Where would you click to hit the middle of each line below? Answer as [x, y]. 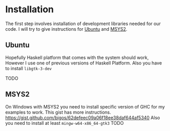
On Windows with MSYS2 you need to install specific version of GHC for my [85, 106]
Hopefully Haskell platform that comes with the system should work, [77, 57]
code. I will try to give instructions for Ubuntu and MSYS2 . [66, 29]
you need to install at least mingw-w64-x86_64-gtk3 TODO [65, 123]
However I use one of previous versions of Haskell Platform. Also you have [84, 63]
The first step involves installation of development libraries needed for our [83, 24]
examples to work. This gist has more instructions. [58, 112]
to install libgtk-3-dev [29, 68]
